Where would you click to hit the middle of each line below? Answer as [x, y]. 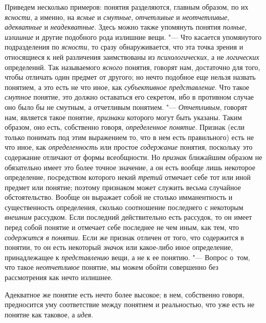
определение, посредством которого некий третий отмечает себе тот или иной [128, 177]
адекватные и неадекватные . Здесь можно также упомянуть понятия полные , [126, 27]
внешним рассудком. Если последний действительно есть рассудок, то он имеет [128, 217]
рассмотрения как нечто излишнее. [59, 277]
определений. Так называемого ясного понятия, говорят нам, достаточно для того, [132, 67]
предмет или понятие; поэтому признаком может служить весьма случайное [123, 187]
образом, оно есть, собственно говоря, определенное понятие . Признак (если [125, 127]
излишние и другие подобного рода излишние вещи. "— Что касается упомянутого [133, 37]
